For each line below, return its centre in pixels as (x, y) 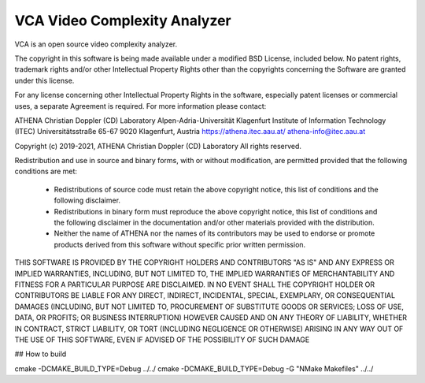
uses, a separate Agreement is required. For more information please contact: (140, 106)
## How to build (41, 354)
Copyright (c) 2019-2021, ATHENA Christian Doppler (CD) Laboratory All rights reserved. (158, 146)
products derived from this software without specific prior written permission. (180, 244)
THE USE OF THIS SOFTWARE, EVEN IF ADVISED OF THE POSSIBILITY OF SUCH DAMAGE (162, 340)
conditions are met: (46, 171)
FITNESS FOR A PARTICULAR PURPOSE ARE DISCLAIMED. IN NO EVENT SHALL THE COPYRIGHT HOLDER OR (195, 284)
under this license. (44, 80)
